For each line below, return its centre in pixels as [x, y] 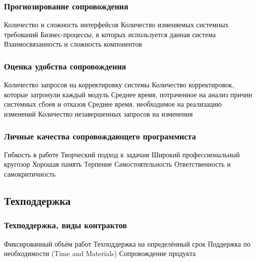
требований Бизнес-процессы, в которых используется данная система [110, 34]
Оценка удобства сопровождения [65, 66]
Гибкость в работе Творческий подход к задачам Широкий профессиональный [122, 154]
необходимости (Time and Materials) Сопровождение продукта [100, 253]
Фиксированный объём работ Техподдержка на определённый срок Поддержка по [127, 243]
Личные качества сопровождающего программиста [100, 136]
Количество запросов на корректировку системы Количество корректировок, [119, 85]
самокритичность [30, 174]
